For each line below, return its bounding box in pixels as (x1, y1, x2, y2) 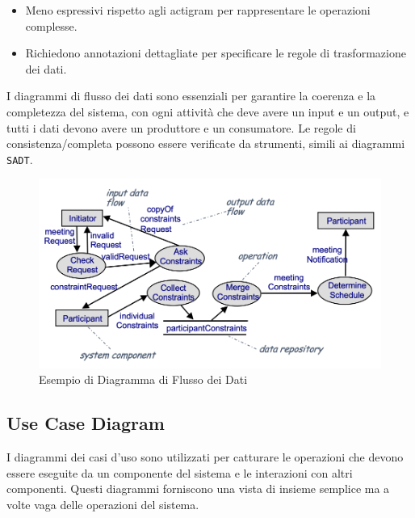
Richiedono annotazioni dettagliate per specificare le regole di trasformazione (25, 44, 406, 61)
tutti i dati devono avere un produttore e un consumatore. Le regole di (6, 119, 356, 136)
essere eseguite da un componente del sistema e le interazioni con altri (6, 464, 353, 481)
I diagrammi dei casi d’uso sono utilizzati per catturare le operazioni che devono (6, 449, 404, 465)
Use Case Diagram (6, 411, 165, 436)
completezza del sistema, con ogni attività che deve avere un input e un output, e (6, 103, 409, 120)
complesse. (25, 17, 78, 34)
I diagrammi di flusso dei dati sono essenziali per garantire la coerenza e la (6, 87, 376, 104)
